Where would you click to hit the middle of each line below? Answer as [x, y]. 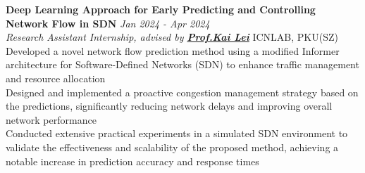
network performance [51, 119]
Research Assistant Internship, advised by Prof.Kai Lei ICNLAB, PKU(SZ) [172, 37]
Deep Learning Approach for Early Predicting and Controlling [161, 9]
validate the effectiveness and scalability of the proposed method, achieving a [172, 147]
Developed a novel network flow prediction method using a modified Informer [173, 50]
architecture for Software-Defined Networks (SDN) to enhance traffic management [182, 64]
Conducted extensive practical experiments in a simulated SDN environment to [177, 133]
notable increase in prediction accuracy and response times [132, 161]
